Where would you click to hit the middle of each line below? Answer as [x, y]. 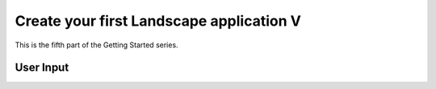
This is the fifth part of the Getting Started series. [96, 45]
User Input [42, 68]
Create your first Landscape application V [158, 21]
